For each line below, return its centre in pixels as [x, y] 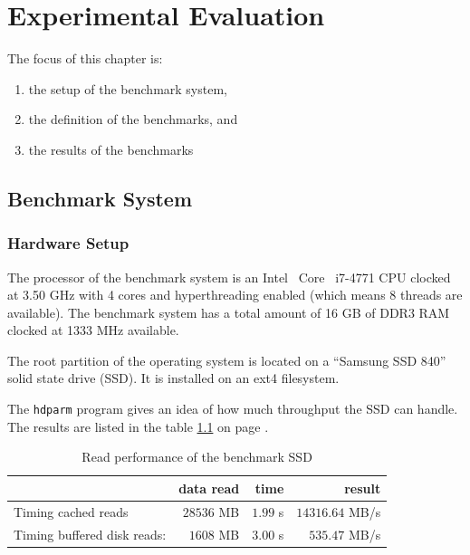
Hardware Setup [68, 243]
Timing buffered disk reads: [90, 534]
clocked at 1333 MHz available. [93, 330]
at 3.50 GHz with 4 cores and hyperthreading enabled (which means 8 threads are [235, 295]
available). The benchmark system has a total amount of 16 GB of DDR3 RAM [229, 312]
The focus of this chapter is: [85, 58]
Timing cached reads [71, 511]
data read [209, 488]
